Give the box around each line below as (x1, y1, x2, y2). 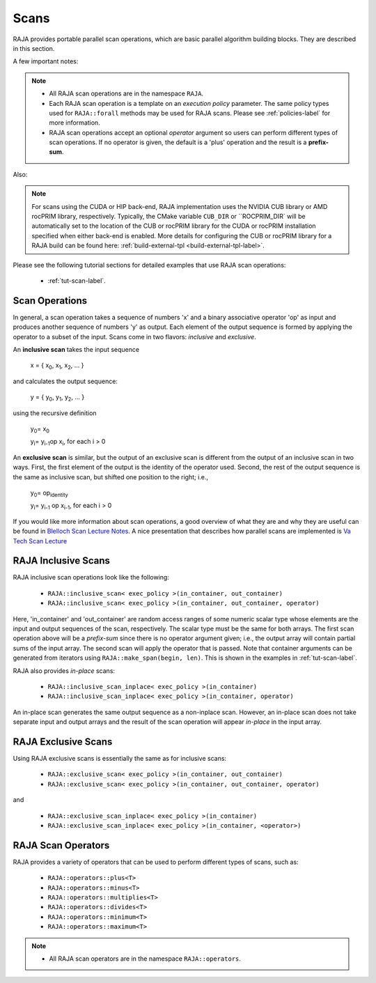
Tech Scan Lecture (13, 536, 68, 545)
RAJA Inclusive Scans (13, 555, 111, 567)
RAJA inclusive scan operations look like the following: (13, 573, 170, 582)
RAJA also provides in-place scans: (13, 666, 115, 675)
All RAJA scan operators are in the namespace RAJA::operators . (49, 954, 242, 963)
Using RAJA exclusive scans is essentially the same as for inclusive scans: (13, 754, 226, 763)
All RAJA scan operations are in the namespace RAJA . (49, 89, 204, 98)
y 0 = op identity (30, 488, 69, 498)
